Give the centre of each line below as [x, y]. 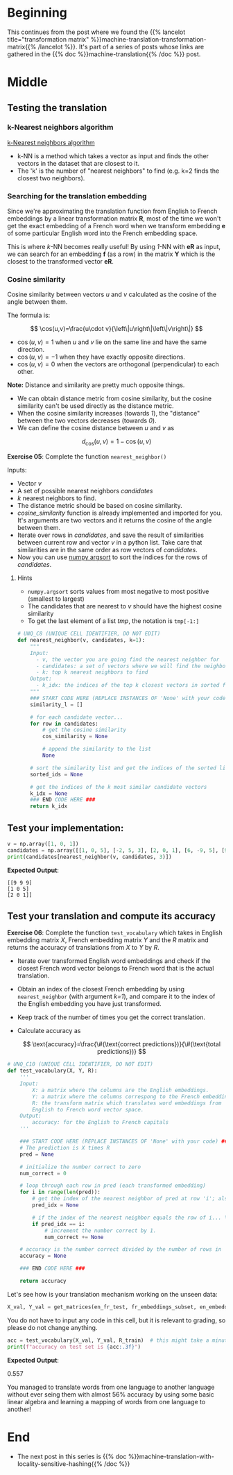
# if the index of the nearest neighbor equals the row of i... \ [130, 1218]
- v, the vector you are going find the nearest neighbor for [128, 659]
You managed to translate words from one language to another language [111, 1387]
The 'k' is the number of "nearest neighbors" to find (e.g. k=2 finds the [118, 171]
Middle [28, 82]
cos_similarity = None [75, 737]
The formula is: [29, 315]
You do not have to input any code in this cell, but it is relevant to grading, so [116, 1320]
